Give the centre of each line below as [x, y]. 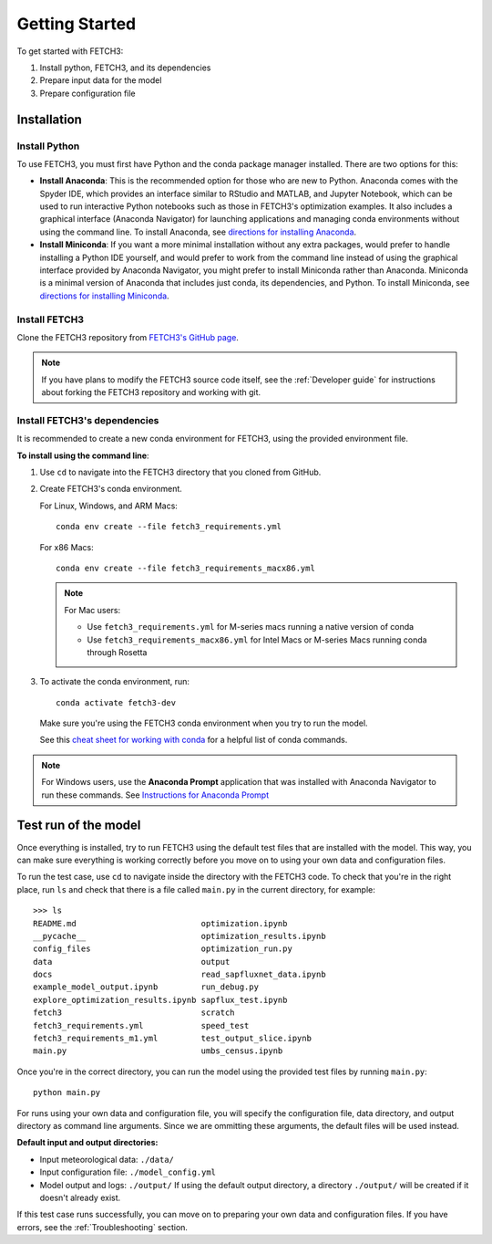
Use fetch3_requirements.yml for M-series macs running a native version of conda [251, 627]
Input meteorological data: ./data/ [107, 1159]
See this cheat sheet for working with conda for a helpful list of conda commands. [194, 740]
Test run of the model [79, 826]
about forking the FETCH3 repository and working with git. [151, 392]
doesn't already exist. [80, 1197]
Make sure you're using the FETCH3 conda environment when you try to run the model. [204, 723]
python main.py [67, 1092]
